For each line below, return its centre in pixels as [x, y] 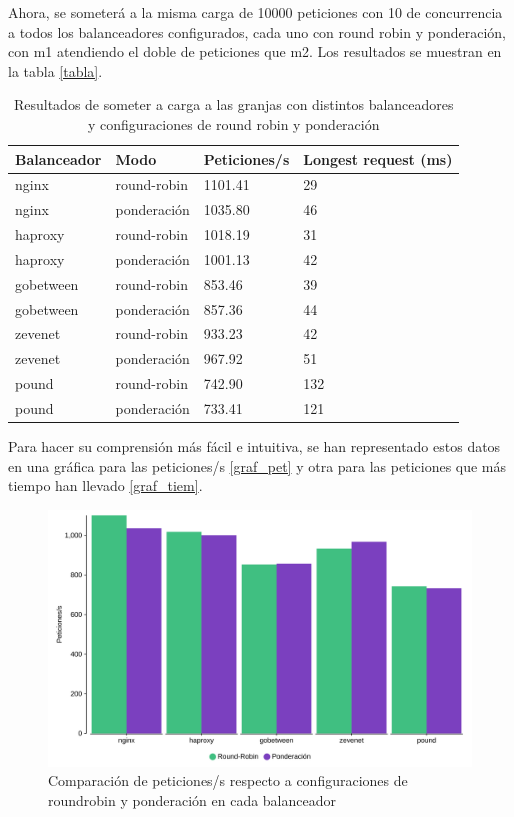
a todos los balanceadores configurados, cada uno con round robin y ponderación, [257, 31]
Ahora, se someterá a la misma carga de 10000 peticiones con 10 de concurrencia [255, 12]
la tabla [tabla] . [55, 70]
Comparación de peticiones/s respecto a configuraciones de [228, 780]
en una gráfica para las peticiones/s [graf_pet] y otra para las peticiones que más [257, 465]
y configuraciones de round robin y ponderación [233, 123]
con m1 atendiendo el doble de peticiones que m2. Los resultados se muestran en [255, 51]
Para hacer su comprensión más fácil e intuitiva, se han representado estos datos [254, 446]
